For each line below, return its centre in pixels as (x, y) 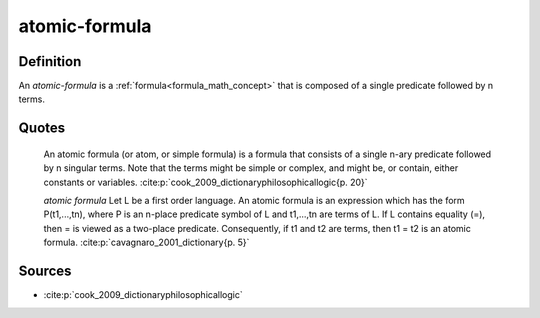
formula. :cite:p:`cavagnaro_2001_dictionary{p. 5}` (146, 242)
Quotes (42, 128)
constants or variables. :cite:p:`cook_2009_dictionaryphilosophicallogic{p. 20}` (206, 182)
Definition (50, 61)
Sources (45, 271)
